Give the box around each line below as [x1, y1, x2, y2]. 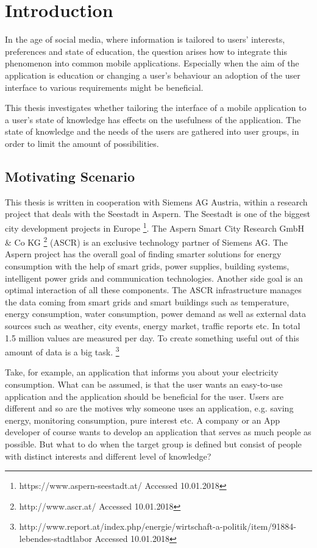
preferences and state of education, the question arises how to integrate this [5, 44, 287, 57]
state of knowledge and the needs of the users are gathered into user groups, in [5, 125, 299, 138]
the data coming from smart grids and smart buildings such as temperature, [5, 295, 290, 308]
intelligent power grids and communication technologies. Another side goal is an [5, 271, 303, 284]
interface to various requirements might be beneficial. [5, 80, 204, 93]
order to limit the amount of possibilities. [5, 137, 159, 149]
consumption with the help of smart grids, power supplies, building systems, [5, 259, 290, 272]
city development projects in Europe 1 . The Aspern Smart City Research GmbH [5, 219, 304, 234]
